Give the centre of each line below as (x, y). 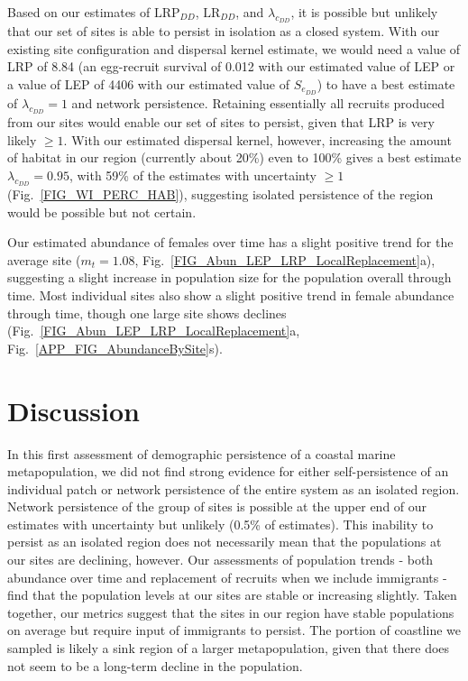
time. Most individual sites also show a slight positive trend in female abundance (231, 295)
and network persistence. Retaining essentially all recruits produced (258, 102)
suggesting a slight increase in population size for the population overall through (229, 277)
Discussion (73, 410)
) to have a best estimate (386, 83)
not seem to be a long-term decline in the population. (155, 665)
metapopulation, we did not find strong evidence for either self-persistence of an (228, 471)
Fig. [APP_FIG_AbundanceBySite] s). (115, 348)
